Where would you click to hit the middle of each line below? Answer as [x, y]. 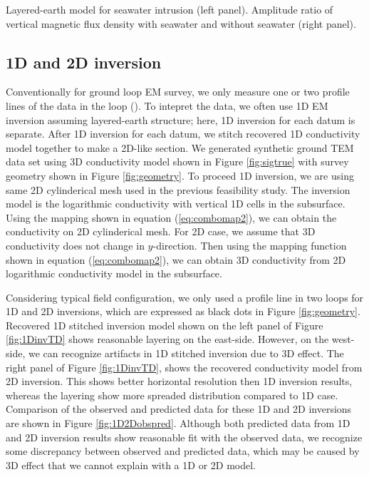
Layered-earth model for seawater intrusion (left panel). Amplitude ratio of [170, 9]
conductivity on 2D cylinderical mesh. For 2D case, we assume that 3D [161, 231]
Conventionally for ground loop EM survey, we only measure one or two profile [178, 92]
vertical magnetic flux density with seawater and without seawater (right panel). [181, 23]
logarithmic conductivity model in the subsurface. [114, 273]
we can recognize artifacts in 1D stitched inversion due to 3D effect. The [186, 353]
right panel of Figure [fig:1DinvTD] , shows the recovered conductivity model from [184, 367]
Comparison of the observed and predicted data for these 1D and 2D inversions [179, 409]
